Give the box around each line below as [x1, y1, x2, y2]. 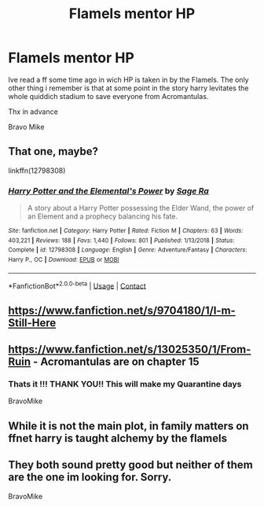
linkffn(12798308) [8, 166, 66, 175]
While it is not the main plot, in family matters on [8, 419, 249, 432]
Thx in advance [8, 107, 59, 116]
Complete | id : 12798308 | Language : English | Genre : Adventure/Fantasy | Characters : [8, 246, 247, 254]
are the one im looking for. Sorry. [8, 471, 172, 484]
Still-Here [8, 316, 57, 329]
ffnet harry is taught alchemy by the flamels [8, 432, 228, 445]
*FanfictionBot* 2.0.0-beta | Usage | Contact [8, 280, 147, 291]
